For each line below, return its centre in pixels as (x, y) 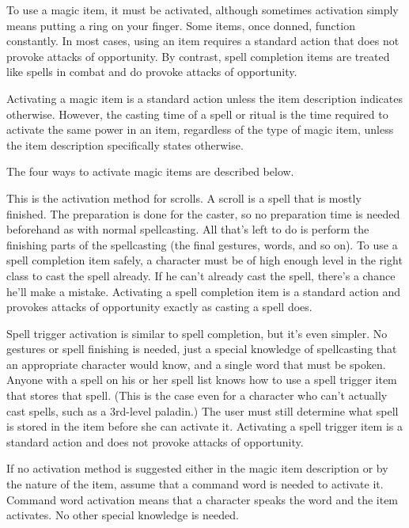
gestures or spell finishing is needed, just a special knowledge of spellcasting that (202, 349)
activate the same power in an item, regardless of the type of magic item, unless (200, 129)
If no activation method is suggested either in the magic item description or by (197, 468)
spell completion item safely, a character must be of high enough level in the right (204, 260)
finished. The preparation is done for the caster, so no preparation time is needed (203, 213)
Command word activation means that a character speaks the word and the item (203, 499)
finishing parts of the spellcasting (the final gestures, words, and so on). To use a (202, 244)
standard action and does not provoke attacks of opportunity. (155, 441)
